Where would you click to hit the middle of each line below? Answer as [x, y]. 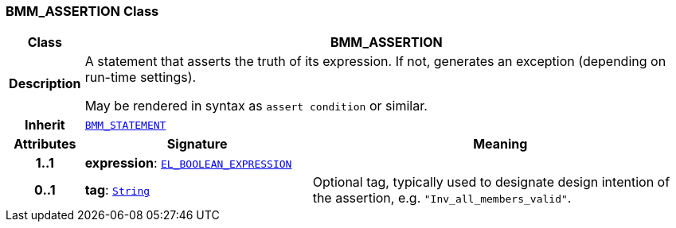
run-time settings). [141, 77]
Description [45, 84]
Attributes [45, 144]
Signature [197, 144]
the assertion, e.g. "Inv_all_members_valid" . [442, 198]
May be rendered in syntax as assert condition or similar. [256, 106]
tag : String [117, 190]
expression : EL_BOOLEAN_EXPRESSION [188, 163]
